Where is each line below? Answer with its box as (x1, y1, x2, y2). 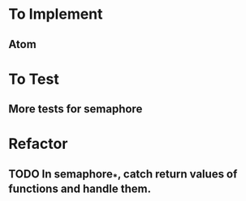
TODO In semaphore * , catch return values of (8, 167, 238, 183)
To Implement (8, 5, 103, 24)
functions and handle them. (8, 181, 152, 195)
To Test (8, 70, 59, 88)
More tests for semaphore (8, 103, 143, 116)
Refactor (8, 135, 68, 153)
